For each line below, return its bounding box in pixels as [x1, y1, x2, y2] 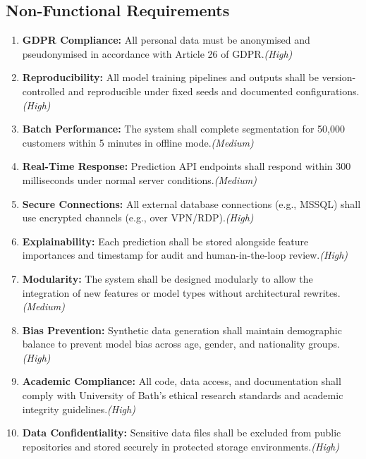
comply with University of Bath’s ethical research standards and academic [22, 388, 343, 403]
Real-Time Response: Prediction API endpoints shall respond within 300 [22, 159, 351, 173]
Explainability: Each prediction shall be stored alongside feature [22, 233, 309, 248]
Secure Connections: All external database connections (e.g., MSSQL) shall [22, 196, 361, 211]
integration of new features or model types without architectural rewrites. [22, 285, 341, 300]
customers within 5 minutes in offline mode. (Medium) [22, 135, 254, 149]
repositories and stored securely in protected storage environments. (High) [22, 439, 339, 453]
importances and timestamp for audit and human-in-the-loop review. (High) [22, 247, 348, 262]
